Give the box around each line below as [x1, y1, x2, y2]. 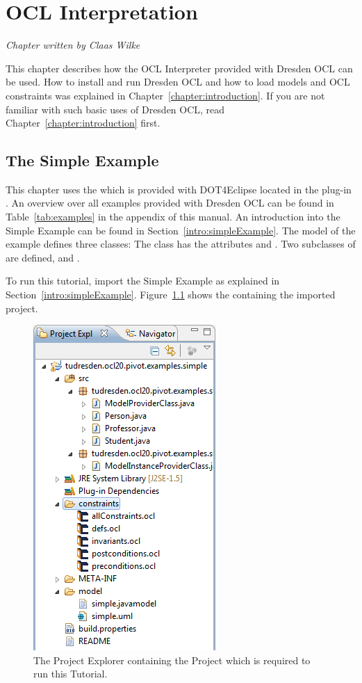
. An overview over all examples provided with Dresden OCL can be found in [6, 195, 334, 210]
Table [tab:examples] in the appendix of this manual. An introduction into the [6, 209, 340, 224]
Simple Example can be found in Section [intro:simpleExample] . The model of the [6, 223, 356, 237]
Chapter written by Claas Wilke [6, 38, 140, 52]
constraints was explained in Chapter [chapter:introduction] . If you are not [6, 88, 325, 102]
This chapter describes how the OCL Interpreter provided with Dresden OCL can [6, 61, 353, 75]
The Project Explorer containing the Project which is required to [33, 652, 311, 667]
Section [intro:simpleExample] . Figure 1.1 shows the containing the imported [6, 287, 336, 302]
